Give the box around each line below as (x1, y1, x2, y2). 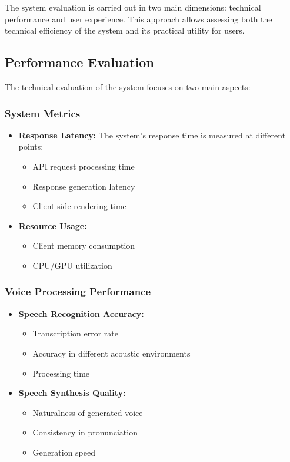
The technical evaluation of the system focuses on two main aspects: (5, 80, 251, 93)
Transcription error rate (32, 327, 118, 339)
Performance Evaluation (5, 53, 154, 71)
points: (18, 140, 44, 153)
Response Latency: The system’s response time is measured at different (18, 128, 286, 141)
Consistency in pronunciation (32, 426, 138, 438)
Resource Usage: (18, 219, 87, 232)
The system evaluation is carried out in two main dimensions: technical (5, 1, 261, 13)
